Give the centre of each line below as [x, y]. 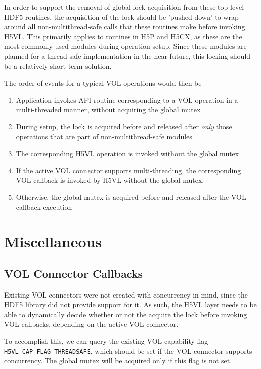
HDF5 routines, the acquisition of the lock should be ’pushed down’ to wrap [121, 16]
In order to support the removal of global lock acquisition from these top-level [124, 7]
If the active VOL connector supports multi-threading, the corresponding [128, 170]
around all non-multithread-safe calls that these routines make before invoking [125, 26]
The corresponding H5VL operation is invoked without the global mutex [127, 153]
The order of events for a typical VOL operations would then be [103, 83]
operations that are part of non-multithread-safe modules [104, 136]
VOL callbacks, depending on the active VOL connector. [91, 324]
